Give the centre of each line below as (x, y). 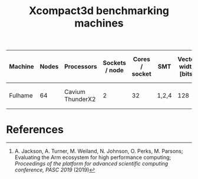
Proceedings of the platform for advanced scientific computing (91, 164)
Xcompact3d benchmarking (99, 11)
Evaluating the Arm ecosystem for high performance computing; (93, 157)
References (35, 129)
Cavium (75, 92)
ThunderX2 (80, 99)
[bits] (187, 74)
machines (99, 23)
